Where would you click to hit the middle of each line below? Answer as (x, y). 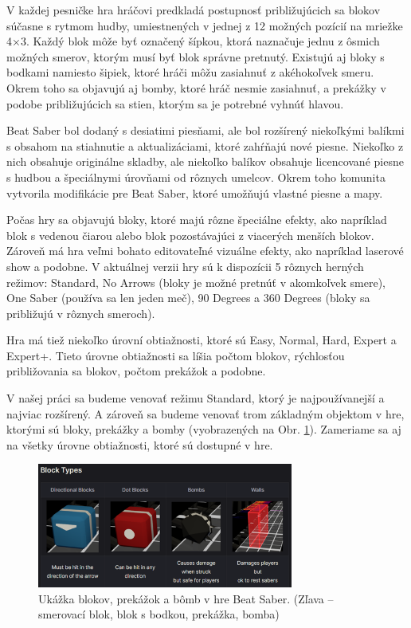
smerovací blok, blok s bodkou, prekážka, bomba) (159, 614)
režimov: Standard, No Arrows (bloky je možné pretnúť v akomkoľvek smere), (196, 282)
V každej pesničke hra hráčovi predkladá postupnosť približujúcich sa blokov (194, 10)
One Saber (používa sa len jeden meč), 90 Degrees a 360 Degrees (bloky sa (188, 298)
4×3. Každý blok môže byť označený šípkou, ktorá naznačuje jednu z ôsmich (193, 41)
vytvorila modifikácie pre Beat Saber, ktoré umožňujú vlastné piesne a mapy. (195, 192)
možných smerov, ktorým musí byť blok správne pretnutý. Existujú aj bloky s (196, 56)
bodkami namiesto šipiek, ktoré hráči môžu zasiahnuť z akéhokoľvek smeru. (190, 72)
